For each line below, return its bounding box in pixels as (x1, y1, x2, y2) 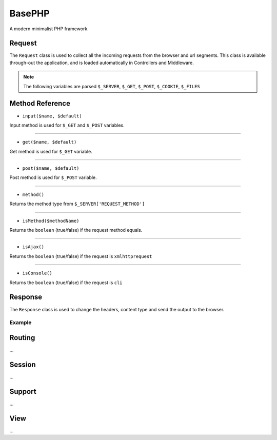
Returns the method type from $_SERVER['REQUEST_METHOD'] (9, 201, 145, 207)
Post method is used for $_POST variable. (9, 174, 97, 181)
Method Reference (9, 99, 70, 108)
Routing (9, 333, 35, 342)
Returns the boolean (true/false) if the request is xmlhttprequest (9, 253, 152, 259)
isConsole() (22, 270, 52, 276)
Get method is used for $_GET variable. (9, 148, 92, 154)
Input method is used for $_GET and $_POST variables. (9, 122, 125, 128)
